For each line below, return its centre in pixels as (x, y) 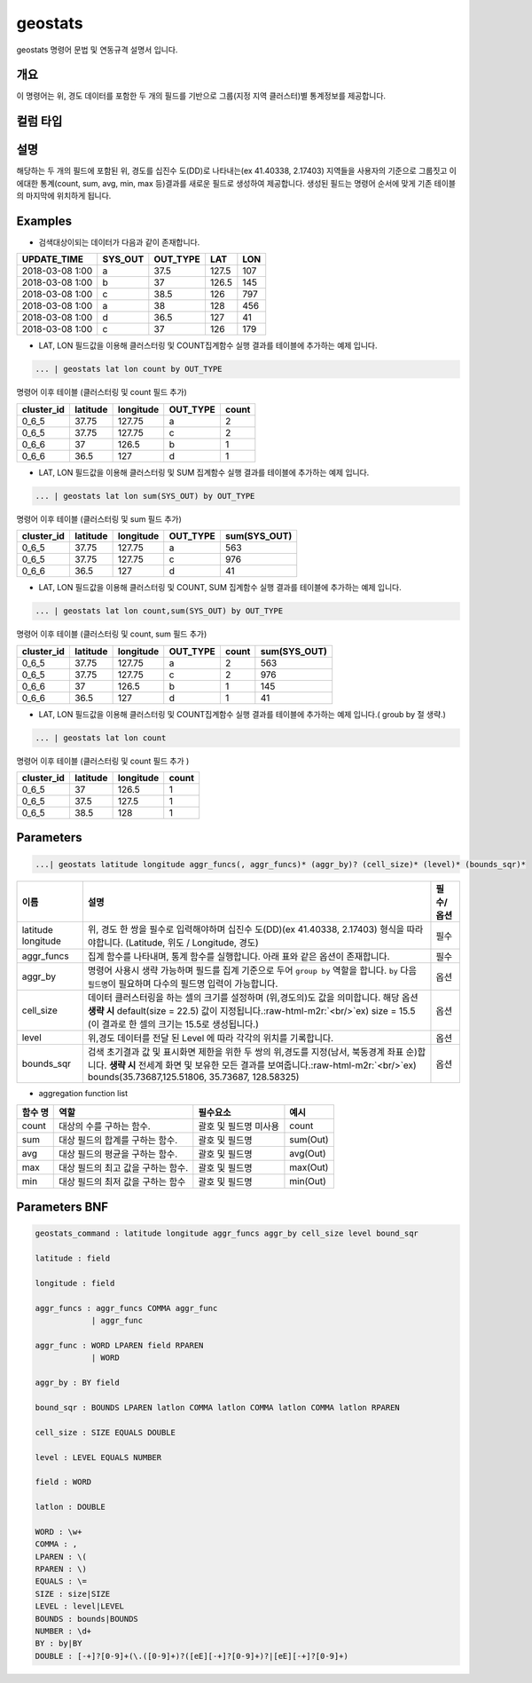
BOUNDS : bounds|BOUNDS (87, 1619)
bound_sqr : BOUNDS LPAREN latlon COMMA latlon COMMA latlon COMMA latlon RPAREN (218, 1407)
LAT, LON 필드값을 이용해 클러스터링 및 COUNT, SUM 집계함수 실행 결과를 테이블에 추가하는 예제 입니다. (220, 588)
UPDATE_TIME (53, 259)
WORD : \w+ (59, 1532)
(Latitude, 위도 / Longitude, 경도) (192, 943)
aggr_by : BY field (77, 1383)
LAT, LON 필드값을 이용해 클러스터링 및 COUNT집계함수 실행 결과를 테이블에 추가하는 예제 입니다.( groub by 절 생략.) (243, 714)
